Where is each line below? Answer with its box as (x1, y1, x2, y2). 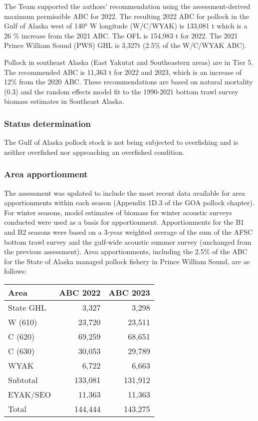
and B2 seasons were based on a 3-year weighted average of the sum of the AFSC (4, 226, 253, 237)
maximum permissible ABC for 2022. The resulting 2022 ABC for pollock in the (4, 10, 250, 21)
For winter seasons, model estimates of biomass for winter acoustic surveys (4, 207, 232, 217)
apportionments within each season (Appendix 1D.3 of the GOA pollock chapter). (4, 197, 255, 208)
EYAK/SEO (8, 388, 51, 400)
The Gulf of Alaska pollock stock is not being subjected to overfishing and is (4, 137, 239, 147)
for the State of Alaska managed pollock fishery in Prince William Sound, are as (4, 256, 250, 266)
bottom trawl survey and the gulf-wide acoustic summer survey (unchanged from (4, 236, 252, 247)
